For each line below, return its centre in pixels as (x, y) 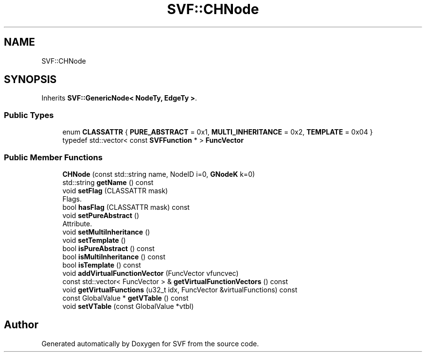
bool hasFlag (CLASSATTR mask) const (126, 207)
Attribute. (77, 223)
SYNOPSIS (30, 80)
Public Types (29, 115)
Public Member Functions (53, 157)
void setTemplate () (94, 240)
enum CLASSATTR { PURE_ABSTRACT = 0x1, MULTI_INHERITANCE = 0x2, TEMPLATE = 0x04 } (218, 132)
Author (21, 325)
